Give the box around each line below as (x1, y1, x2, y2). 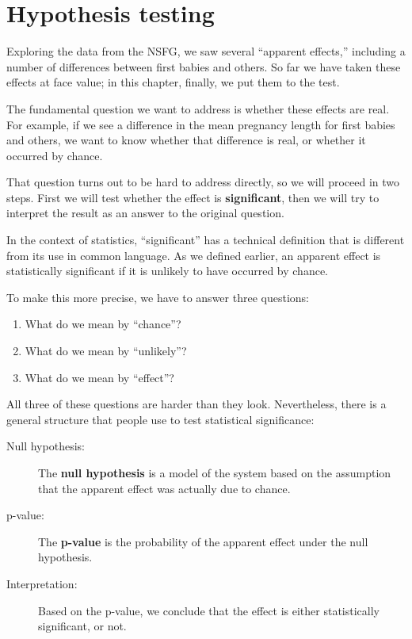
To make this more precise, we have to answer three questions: (6, 289, 309, 305)
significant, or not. (38, 618, 127, 634)
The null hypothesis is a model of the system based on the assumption (38, 465, 391, 480)
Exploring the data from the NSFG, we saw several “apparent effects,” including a (6, 43, 406, 59)
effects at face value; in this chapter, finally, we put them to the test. (6, 74, 340, 90)
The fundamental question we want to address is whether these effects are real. (6, 100, 390, 117)
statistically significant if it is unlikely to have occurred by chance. (6, 262, 328, 279)
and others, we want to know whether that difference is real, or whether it (6, 132, 366, 148)
